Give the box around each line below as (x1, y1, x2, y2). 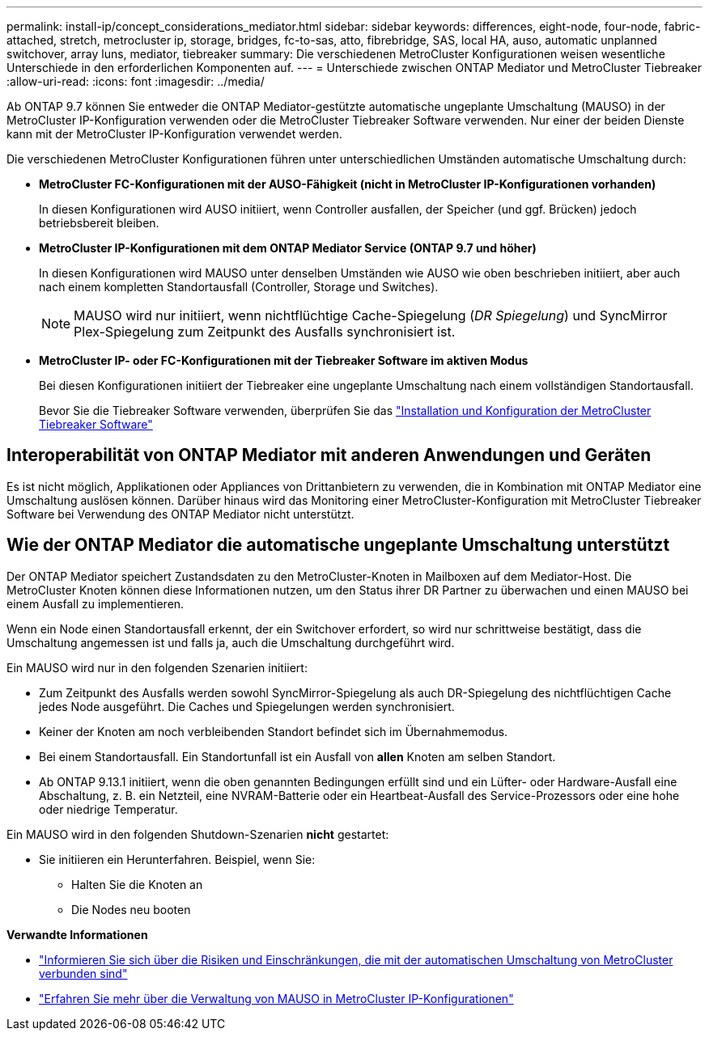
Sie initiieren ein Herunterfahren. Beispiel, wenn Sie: (39, 852, 316, 866)
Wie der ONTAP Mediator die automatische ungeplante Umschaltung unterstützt (6, 535, 670, 556)
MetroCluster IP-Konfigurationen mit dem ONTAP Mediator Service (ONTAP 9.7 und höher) (39, 241, 537, 255)
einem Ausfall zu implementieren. (6, 596, 185, 611)
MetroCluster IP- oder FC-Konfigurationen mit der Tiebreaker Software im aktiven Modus (39, 353, 529, 367)
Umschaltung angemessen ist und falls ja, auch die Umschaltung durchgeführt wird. (6, 635, 455, 650)
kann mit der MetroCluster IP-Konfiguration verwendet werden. (6, 127, 342, 141)
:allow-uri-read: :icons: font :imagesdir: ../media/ (6, 74, 265, 88)
